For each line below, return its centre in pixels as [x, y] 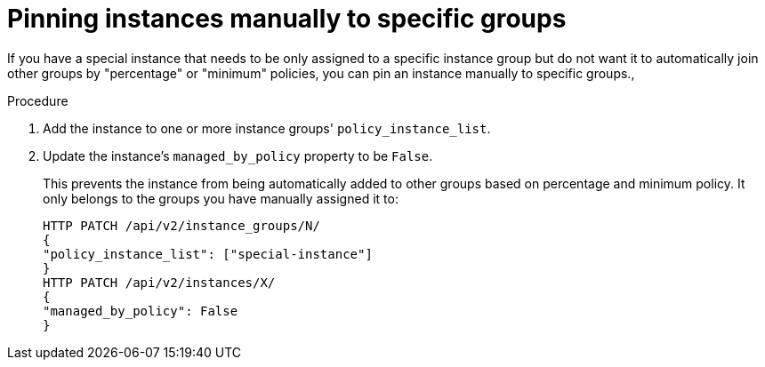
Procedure [38, 100]
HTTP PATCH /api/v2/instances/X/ [159, 282]
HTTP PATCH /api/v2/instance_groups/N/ [181, 225]
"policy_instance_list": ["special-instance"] [208, 254]
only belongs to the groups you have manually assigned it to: [221, 198]
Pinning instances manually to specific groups [287, 19]
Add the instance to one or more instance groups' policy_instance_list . [267, 128]
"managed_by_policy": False [141, 311]
